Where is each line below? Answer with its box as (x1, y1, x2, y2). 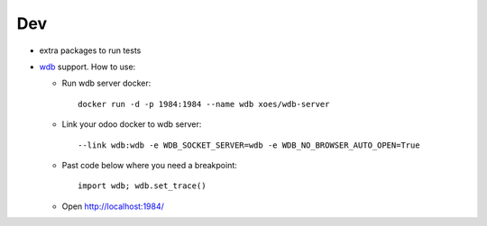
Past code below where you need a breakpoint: (61, 159, 238, 170)
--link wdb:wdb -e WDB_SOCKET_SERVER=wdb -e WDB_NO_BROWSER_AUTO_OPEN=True (78, 140, 420, 150)
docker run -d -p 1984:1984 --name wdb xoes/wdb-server (78, 99, 330, 109)
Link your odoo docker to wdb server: (61, 119, 202, 130)
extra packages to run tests (39, 45, 142, 56)
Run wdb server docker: (61, 77, 152, 89)
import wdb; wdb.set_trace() (78, 181, 207, 191)
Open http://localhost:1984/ (61, 201, 164, 212)
